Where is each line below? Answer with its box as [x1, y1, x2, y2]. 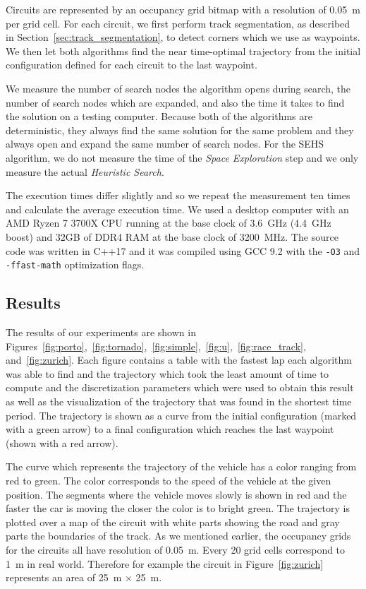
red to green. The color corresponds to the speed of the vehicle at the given [6, 472, 331, 487]
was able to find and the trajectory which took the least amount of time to [6, 366, 329, 381]
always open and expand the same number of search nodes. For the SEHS [6, 136, 324, 151]
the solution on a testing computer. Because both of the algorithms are [6, 109, 312, 124]
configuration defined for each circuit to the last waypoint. [6, 57, 257, 72]
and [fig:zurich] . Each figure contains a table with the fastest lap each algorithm [6, 352, 352, 367]
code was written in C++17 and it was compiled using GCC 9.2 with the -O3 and [6, 243, 360, 258]
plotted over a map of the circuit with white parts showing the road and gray [6, 514, 340, 529]
